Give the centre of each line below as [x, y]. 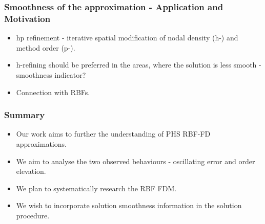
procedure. [33, 215]
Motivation [27, 18]
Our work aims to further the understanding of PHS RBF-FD [113, 134]
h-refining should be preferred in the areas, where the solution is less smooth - [139, 65]
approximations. [41, 143]
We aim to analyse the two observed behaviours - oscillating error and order [136, 161]
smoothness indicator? [51, 74]
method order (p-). [46, 47]
